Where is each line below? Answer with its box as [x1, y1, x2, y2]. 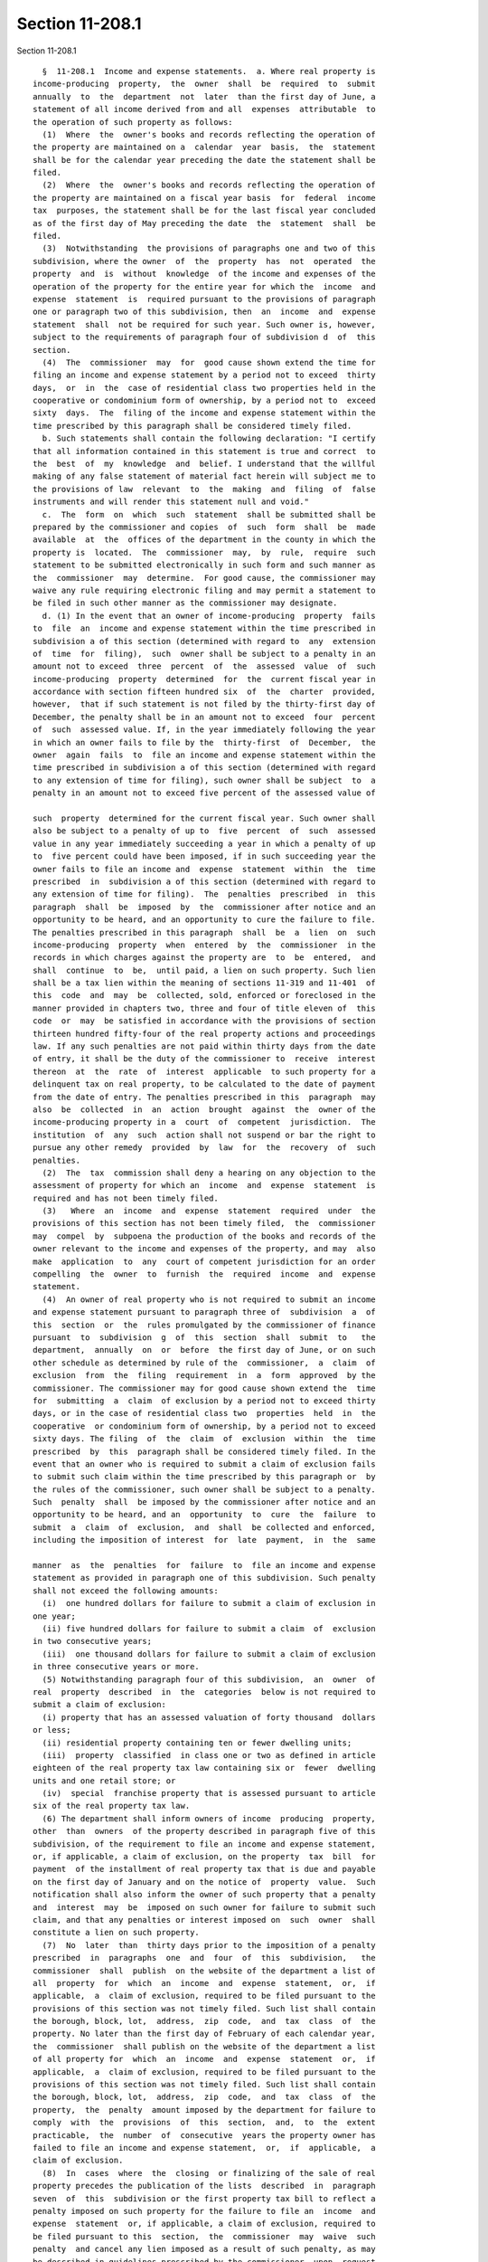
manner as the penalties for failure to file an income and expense [33, 1561, 376, 1571]
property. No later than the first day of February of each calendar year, [33, 2029, 376, 2039]
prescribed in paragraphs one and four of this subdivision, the [33, 1953, 376, 1963]
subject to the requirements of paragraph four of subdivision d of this [33, 332, 376, 343]
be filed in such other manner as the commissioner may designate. [33, 598, 338, 608]
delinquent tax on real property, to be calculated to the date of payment [33, 1079, 376, 1089]
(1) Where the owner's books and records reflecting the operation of [42, 129, 376, 139]
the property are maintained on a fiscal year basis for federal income [33, 193, 376, 203]
